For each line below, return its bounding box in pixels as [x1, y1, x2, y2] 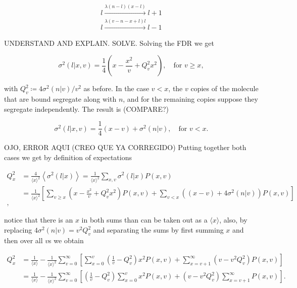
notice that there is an [4, 214, 73, 225]
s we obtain [48, 235, 84, 245]
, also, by [219, 214, 247, 225]
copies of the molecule [190, 83, 259, 94]
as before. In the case [83, 83, 150, 94]
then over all [4, 235, 43, 245]
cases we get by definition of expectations [4, 152, 132, 162]
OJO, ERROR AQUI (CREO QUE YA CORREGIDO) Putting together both [4, 142, 246, 153]
